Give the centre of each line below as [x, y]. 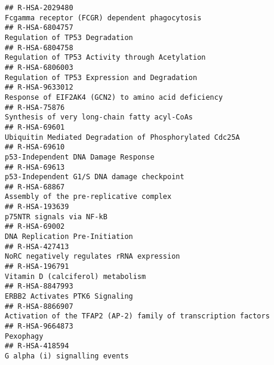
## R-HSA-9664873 [39, 326]
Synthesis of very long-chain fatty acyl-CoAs [99, 117]
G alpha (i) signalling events [67, 356]
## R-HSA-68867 [35, 187]
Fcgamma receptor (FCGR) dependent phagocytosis [103, 18]
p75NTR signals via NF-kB [56, 217]
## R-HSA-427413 [37, 246]
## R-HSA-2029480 [39, 8]
